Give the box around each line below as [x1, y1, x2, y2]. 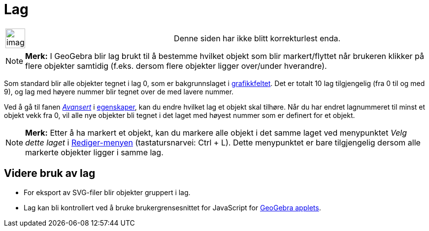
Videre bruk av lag [4, 167, 96, 180]
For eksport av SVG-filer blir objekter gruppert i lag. [24, 188, 191, 197]
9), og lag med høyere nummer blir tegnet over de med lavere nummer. [4, 87, 234, 96]
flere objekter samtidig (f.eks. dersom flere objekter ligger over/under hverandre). [25, 60, 327, 71]
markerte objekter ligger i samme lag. [25, 147, 164, 157]
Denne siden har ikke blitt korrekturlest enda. [174, 33, 341, 43]
